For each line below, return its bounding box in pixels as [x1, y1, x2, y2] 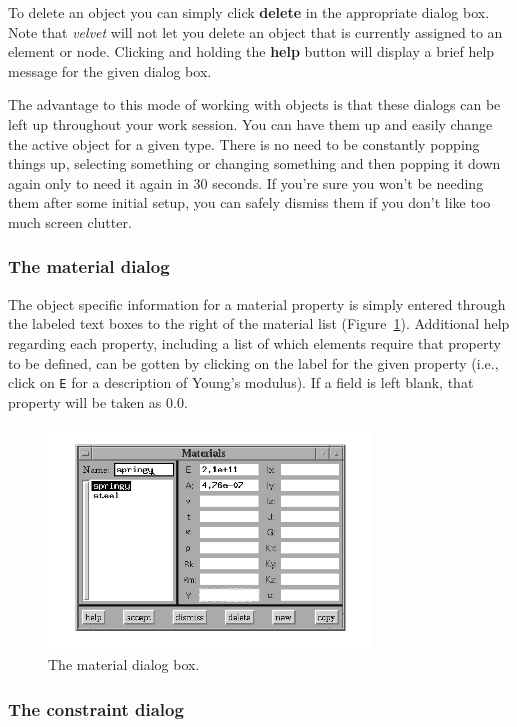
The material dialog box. [48, 654, 200, 675]
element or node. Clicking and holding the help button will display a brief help [8, 41, 495, 62]
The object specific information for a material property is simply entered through [8, 293, 506, 314]
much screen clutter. [8, 211, 132, 232]
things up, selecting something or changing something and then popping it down [8, 153, 501, 174]
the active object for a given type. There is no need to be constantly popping [8, 133, 480, 154]
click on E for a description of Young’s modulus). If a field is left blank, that [8, 372, 474, 393]
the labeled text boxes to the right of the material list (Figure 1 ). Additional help [8, 313, 510, 334]
